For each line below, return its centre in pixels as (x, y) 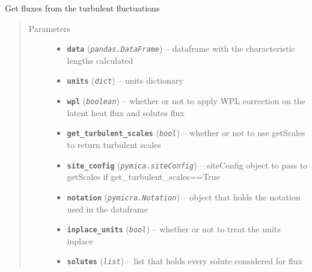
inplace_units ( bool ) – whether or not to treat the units (174, 229)
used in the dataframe (107, 209)
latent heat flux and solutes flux (126, 112)
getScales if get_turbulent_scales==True (143, 177)
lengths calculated (100, 60)
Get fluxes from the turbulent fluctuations (82, 8)
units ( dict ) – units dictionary (125, 80)
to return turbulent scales (114, 144)
